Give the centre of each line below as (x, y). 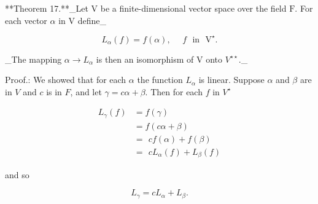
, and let (86, 91)
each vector (26, 20)
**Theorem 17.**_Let (47, 8)
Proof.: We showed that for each (66, 80)
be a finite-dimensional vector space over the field (193, 8)
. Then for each (174, 91)
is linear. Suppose (231, 80)
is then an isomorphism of (145, 59)
